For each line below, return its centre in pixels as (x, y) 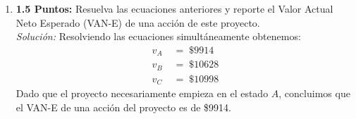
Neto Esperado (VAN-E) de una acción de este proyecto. (138, 22)
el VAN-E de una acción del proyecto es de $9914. (123, 107)
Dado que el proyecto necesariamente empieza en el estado (142, 93)
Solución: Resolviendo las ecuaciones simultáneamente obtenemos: (158, 36)
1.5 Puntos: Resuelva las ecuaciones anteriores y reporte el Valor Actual (174, 8)
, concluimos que (314, 93)
